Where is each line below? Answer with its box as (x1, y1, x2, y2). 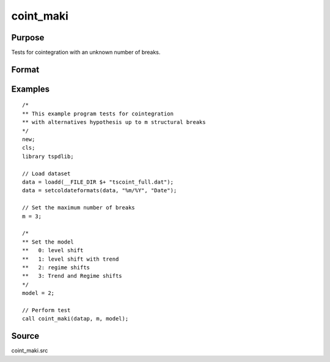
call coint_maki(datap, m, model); (22, 315, 129, 322)
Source (11, 331, 40, 341)
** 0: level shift (22, 247, 84, 254)
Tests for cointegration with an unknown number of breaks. (11, 49, 161, 56)
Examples (11, 84, 50, 94)
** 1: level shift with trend (22, 255, 119, 262)
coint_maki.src (11, 347, 48, 354)
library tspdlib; (22, 153, 74, 160)
